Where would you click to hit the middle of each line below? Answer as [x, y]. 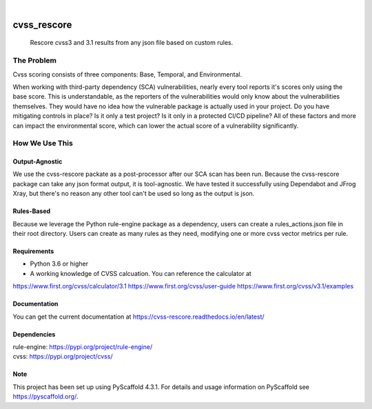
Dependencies [34, 334]
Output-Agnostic [38, 161]
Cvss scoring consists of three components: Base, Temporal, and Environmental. [127, 74]
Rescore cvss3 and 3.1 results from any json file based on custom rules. [132, 43]
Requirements [33, 251]
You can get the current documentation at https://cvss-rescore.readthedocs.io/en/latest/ [138, 317]
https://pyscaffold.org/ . [45, 397]
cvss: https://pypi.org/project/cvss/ [63, 357]
